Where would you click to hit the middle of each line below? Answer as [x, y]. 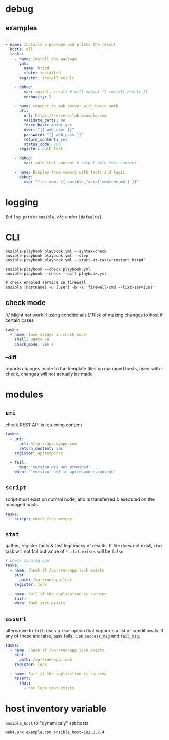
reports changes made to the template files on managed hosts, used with [83, 369]
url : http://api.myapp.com [48, 444]
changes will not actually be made [57, 374]
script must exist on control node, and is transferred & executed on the [80, 499]
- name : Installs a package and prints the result [61, 44]
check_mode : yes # [34, 344]
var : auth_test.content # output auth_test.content [80, 163]
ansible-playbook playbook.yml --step [47, 255]
